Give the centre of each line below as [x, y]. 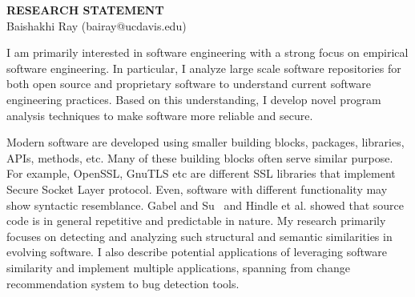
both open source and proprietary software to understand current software [189, 84]
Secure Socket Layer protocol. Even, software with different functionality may [197, 189]
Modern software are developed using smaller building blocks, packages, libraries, [205, 142]
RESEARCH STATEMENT [85, 10]
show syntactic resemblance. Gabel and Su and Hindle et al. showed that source [205, 205]
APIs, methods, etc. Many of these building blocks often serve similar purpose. [200, 157]
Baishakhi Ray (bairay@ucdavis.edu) [97, 25]
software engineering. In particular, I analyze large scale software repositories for [204, 68]
